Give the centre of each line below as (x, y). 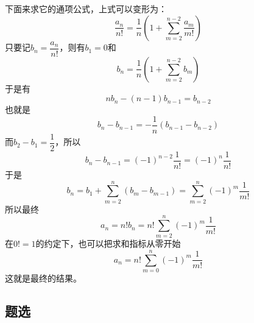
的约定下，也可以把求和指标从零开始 (108, 243)
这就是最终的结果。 (43, 278)
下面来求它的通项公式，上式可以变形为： (86, 9)
